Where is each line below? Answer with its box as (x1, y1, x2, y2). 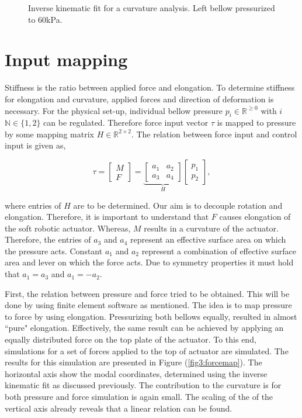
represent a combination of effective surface (141, 244, 296, 257)
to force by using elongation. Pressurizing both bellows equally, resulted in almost (5, 310, 297, 322)
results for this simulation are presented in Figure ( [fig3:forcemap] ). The (5, 356, 262, 368)
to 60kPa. (28, 13, 63, 25)
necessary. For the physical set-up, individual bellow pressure (5, 104, 223, 116)
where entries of (5, 199, 61, 211)
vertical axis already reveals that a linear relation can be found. (5, 402, 232, 414)
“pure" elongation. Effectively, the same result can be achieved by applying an (5, 322, 284, 334)
